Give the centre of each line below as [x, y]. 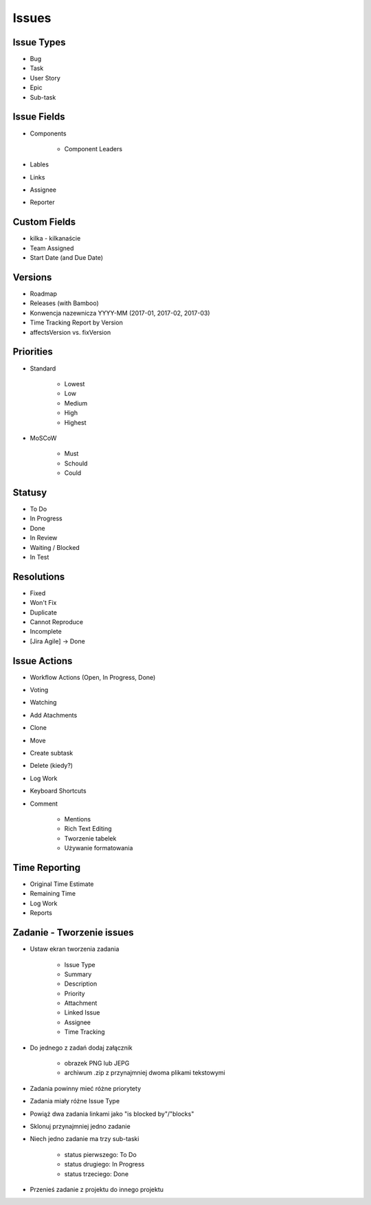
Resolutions [39, 576]
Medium [76, 403]
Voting [39, 690]
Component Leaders [93, 148]
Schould [76, 463]
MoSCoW [43, 438]
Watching [43, 703]
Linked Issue [82, 1013]
